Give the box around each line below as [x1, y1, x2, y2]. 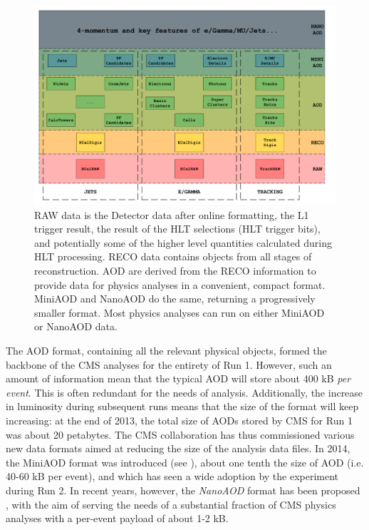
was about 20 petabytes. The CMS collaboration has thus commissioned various [6, 427, 355, 442]
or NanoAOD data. [34, 319, 118, 334]
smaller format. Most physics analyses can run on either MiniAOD [34, 305, 325, 320]
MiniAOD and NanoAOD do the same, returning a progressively [34, 291, 316, 306]
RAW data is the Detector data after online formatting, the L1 [34, 207, 309, 222]
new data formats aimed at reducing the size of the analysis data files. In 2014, [6, 441, 350, 456]
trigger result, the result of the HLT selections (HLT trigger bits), [34, 221, 321, 236]
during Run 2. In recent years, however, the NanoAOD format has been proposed [6, 482, 360, 497]
